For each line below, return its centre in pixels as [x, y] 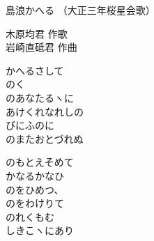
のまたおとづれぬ [45, 138]
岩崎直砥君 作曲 [41, 47]
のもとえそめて [40, 162]
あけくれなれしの [45, 111]
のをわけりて [35, 203]
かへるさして [35, 70]
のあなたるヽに [40, 97]
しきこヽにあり [40, 230]
